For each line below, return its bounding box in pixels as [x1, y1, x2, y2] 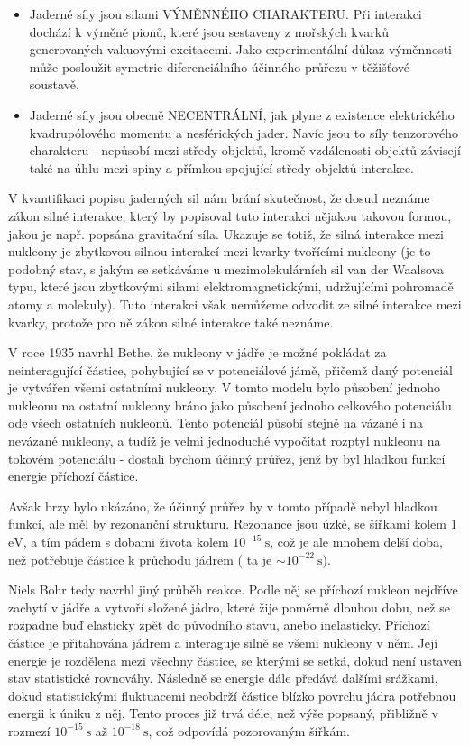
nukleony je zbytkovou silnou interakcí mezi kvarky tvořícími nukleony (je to [8, 242, 431, 261]
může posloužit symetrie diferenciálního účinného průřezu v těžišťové [29, 57, 409, 76]
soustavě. [29, 75, 79, 94]
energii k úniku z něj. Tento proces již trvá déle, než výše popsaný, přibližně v [8, 704, 438, 723]
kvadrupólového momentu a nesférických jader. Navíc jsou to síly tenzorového [29, 123, 459, 142]
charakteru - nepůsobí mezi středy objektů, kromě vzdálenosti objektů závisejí [29, 141, 461, 160]
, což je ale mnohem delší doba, [270, 532, 443, 551]
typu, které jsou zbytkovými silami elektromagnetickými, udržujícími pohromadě [8, 277, 454, 296]
